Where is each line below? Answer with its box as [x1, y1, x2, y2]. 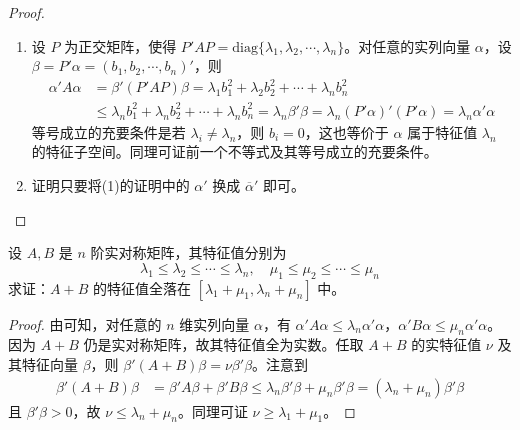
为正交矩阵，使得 [64, 35, 177, 56]
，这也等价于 [304, 121, 389, 142]
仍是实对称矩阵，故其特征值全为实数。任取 [83, 334, 364, 355]
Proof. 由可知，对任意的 [8, 313, 162, 334]
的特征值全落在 [92, 277, 191, 298]
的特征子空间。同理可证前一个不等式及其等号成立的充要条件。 [31, 141, 438, 162]
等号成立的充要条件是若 [31, 121, 186, 142]
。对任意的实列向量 [344, 35, 471, 56]
